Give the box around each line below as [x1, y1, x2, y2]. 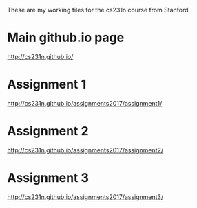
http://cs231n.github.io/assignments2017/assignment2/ [7, 146, 164, 154]
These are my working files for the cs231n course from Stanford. [7, 6, 191, 14]
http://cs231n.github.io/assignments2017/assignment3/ [7, 192, 164, 201]
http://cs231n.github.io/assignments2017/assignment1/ [7, 99, 163, 107]
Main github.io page [7, 30, 125, 45]
